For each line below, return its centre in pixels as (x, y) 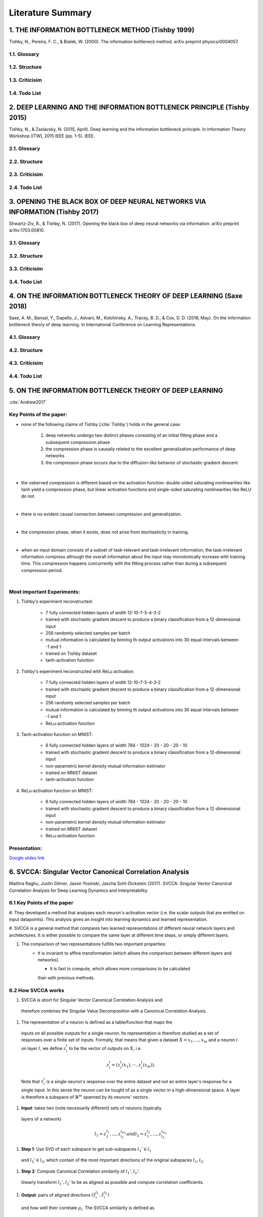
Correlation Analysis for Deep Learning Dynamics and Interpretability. (79, 890)
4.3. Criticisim (26, 363)
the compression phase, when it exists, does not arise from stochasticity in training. (105, 532)
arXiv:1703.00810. (27, 230)
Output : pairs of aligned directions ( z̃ (58, 1195)
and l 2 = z (137, 1134)
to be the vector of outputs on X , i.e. (105, 1048)
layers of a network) (41, 1119)
